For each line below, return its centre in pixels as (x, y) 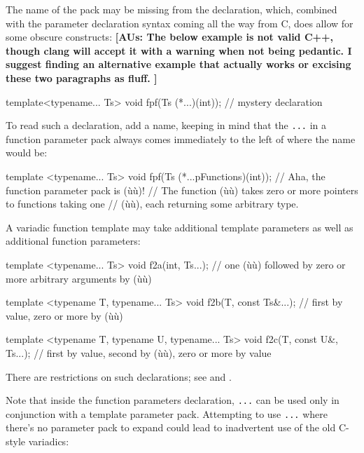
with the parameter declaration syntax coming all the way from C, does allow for (180, 23)
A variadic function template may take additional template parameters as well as (180, 227)
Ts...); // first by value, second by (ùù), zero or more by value (139, 352)
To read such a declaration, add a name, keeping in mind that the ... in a (166, 125)
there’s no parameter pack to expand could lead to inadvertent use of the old (171, 427)
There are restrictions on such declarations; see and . (119, 376)
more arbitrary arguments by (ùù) (79, 278)
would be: (27, 153)
